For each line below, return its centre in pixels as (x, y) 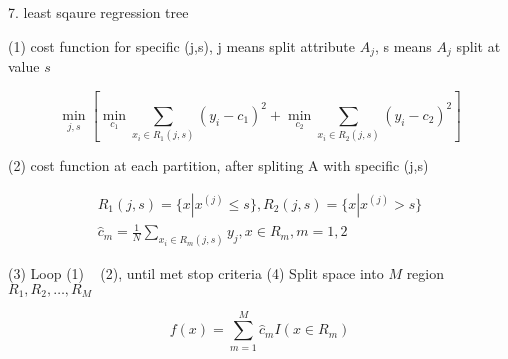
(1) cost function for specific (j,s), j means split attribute (181, 45)
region (425, 273)
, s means (403, 45)
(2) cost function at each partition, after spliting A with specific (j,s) (218, 165)
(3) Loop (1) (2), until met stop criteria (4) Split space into (196, 273)
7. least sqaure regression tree (98, 12)
